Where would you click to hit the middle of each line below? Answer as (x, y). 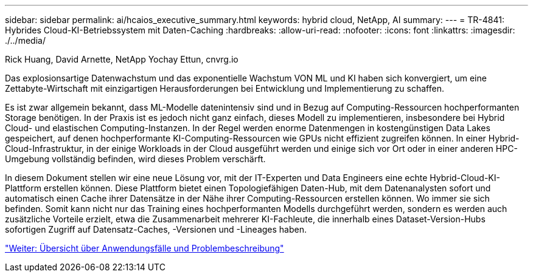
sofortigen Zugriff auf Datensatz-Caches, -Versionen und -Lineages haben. (156, 229)
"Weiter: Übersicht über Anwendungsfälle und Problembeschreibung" (145, 248)
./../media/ (25, 40)
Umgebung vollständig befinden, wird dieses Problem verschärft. (135, 159)
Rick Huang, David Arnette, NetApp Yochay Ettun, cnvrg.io (122, 59)
